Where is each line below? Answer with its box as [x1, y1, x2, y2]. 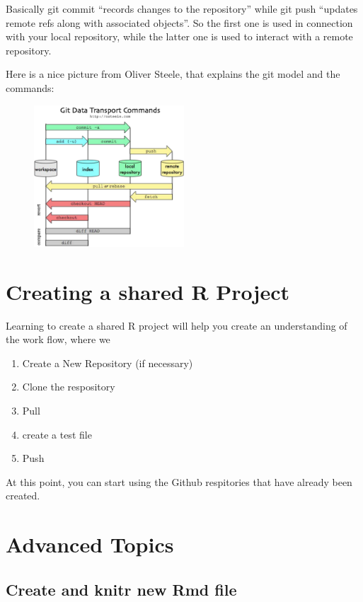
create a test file [22, 427, 92, 441]
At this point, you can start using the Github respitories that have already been [6, 474, 352, 489]
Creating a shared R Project [6, 277, 289, 306]
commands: [6, 80, 54, 95]
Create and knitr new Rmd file [6, 578, 237, 600]
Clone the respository [22, 379, 115, 394]
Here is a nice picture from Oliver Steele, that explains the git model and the [6, 66, 340, 81]
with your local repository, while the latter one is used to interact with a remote [6, 29, 353, 44]
